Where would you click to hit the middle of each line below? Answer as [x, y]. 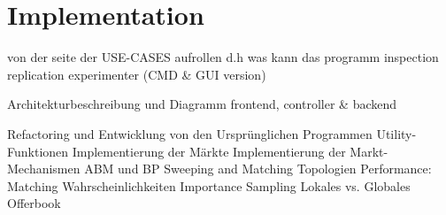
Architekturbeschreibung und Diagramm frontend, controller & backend [202, 104]
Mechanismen [44, 169]
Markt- [369, 151]
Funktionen [38, 151]
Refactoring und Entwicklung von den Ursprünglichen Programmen [190, 133]
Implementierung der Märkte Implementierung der [209, 151]
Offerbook [34, 203]
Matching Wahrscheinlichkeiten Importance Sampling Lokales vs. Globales [209, 185]
